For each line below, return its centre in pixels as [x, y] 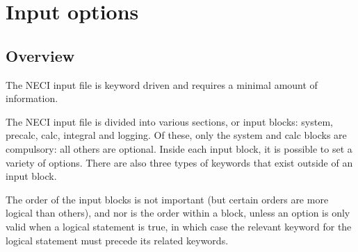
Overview [40, 55]
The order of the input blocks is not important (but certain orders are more [167, 199]
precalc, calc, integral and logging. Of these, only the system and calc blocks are [176, 135]
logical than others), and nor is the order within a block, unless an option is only [178, 213]
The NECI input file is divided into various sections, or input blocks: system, [169, 121]
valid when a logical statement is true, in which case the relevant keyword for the [179, 226]
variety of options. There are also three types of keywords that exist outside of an [179, 162]
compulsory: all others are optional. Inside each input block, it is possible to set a [179, 148]
